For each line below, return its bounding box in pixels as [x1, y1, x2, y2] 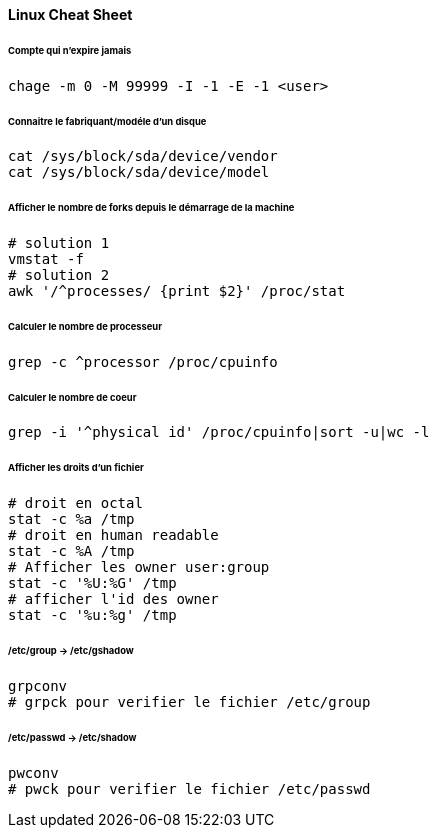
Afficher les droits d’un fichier [8, 462, 144, 474]
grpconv [8, 677, 68, 694]
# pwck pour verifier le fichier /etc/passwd [8, 780, 371, 797]
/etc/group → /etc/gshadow [8, 644, 134, 656]
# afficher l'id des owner [8, 591, 219, 608]
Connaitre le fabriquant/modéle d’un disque [8, 115, 207, 127]
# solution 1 [8, 235, 110, 252]
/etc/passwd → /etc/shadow [8, 731, 137, 743]
